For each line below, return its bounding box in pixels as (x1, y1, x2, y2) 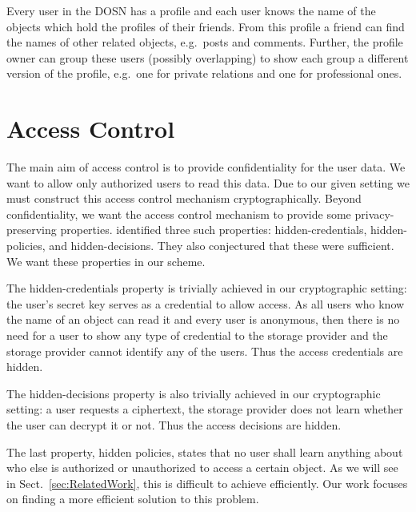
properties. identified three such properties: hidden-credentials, (60, 221, 367, 238)
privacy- (354, 205, 394, 222)
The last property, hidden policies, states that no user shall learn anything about (6, 443, 403, 460)
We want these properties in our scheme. (6, 252, 206, 269)
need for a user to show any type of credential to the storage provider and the (6, 327, 388, 344)
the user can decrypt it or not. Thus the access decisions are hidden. (6, 417, 342, 433)
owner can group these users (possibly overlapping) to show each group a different (6, 49, 409, 66)
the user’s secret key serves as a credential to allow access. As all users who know (6, 295, 405, 312)
